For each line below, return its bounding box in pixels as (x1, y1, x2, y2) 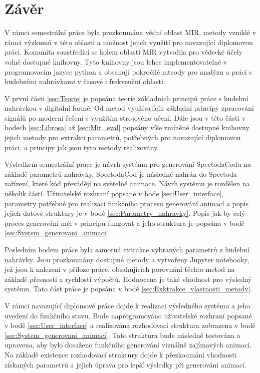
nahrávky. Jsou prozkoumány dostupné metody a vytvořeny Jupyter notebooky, (5, 254, 249, 264)
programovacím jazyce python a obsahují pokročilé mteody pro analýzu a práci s (5, 66, 252, 77)
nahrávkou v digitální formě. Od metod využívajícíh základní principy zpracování (5, 103, 254, 113)
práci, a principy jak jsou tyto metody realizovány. (5, 142, 159, 152)
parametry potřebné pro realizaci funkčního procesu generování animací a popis (5, 198, 248, 208)
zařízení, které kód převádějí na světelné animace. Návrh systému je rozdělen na (5, 178, 250, 189)
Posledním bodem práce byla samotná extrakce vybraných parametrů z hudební (5, 244, 250, 254)
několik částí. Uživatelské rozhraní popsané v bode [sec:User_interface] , (5, 188, 224, 199)
